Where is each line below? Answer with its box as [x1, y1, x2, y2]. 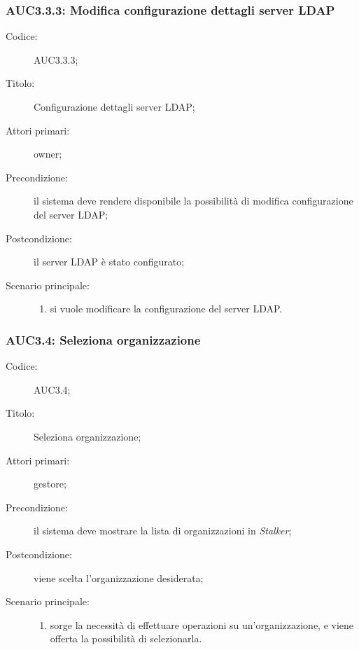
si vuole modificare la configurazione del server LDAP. [50, 301, 283, 316]
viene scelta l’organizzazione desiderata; [34, 570, 204, 585]
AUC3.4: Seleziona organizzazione [6, 331, 201, 348]
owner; [34, 146, 62, 161]
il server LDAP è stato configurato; [34, 254, 185, 269]
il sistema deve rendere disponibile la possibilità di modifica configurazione [34, 193, 353, 208]
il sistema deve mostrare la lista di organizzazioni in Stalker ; [34, 523, 292, 538]
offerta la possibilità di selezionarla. [50, 631, 202, 646]
